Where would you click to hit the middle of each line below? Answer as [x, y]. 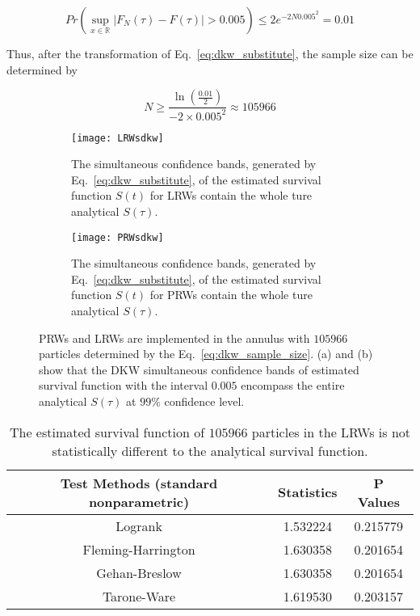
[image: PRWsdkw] [118, 237]
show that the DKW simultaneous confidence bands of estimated [199, 369]
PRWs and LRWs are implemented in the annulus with [174, 338]
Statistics [308, 492]
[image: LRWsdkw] [118, 138]
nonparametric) [139, 501]
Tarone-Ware [139, 596]
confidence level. [204, 401]
